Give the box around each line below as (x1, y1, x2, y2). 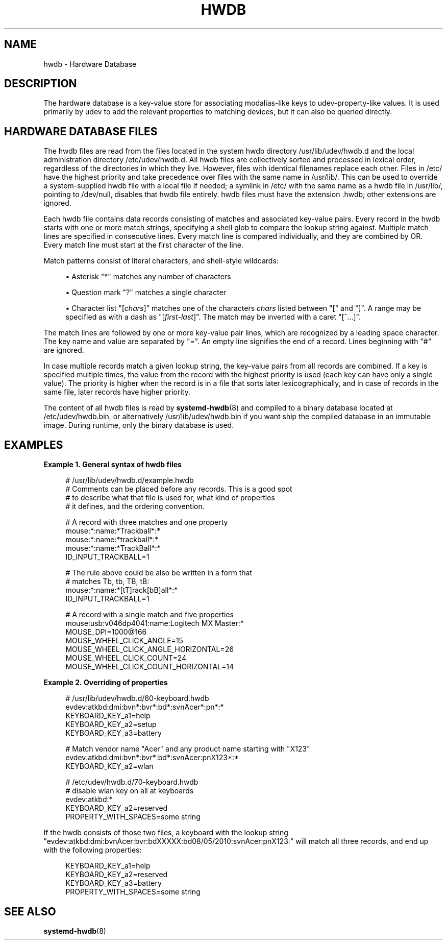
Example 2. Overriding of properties (43, 678, 168, 687)
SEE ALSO (4, 905, 56, 918)
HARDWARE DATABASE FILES (4, 125, 158, 138)
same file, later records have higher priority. (43, 388, 190, 397)
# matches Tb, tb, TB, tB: (65, 577, 150, 586)
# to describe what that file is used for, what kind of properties (65, 493, 275, 502)
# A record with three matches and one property (65, 518, 228, 527)
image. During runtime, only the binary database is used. (43, 421, 234, 430)
